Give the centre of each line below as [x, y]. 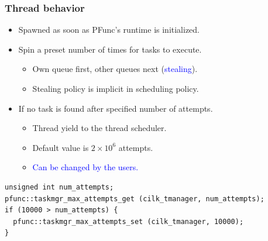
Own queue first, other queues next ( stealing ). [115, 69]
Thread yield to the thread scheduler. [99, 128]
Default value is [61, 147]
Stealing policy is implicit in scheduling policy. [116, 88]
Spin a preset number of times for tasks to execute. [110, 49]
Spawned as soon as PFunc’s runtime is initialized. [109, 30]
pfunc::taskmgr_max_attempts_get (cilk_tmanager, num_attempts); [135, 199]
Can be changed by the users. [85, 167]
